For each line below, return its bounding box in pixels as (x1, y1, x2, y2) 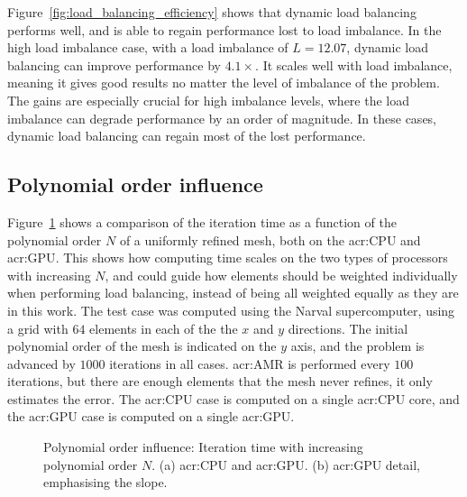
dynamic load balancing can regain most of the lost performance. (7, 126, 366, 145)
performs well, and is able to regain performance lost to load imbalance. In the (7, 20, 442, 39)
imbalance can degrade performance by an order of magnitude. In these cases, (7, 108, 437, 127)
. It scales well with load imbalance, (255, 55, 453, 74)
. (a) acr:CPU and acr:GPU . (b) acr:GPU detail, (151, 455, 420, 474)
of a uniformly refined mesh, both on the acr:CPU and (119, 230, 421, 249)
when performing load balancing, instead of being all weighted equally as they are (7, 283, 459, 302)
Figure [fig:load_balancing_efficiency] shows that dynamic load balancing (7, 3, 417, 21)
